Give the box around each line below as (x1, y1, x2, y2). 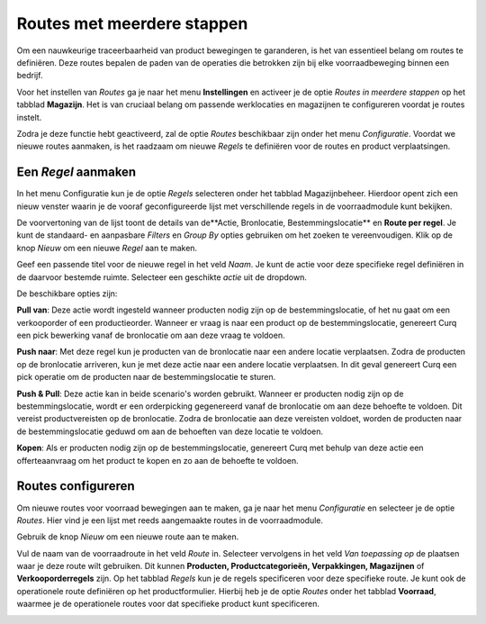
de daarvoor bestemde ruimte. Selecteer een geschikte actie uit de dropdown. (16, 271, 308, 283)
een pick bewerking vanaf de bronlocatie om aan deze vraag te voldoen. (16, 330, 285, 341)
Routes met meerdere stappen (16, 14, 248, 33)
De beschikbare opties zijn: (16, 288, 118, 299)
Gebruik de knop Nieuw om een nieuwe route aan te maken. (16, 531, 239, 542)
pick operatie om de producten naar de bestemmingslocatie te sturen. (16, 372, 276, 383)
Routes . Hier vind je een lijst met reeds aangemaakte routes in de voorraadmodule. (16, 514, 324, 526)
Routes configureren (16, 478, 135, 494)
